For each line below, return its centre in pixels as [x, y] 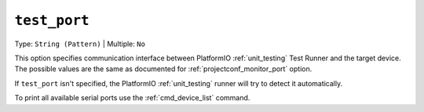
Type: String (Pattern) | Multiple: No [80, 44]
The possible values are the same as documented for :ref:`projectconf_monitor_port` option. [163, 69]
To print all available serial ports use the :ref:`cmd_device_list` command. [132, 98]
